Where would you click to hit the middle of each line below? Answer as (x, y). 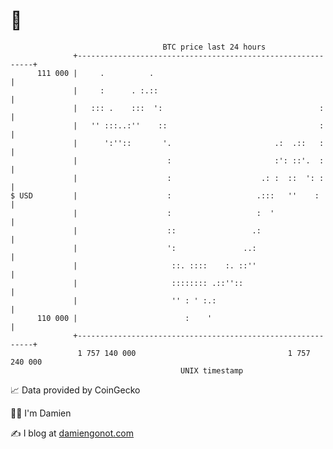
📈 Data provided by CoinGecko (75, 390)
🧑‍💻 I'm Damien (41, 413)
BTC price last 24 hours (214, 47)
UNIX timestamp (212, 370)
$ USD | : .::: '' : (165, 195)
